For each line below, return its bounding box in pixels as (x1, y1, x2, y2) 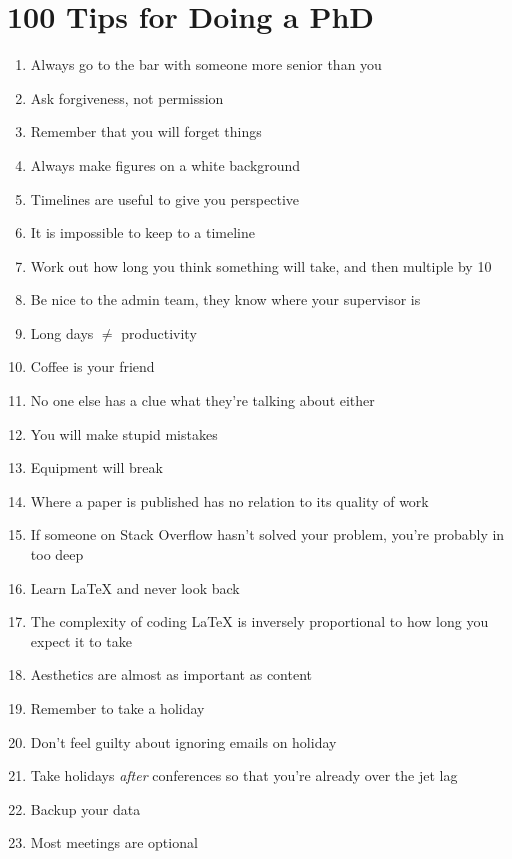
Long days (30, 322, 94, 343)
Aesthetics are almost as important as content (30, 664, 312, 685)
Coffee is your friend (30, 356, 155, 377)
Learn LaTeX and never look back (30, 577, 240, 598)
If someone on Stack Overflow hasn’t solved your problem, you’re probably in (30, 524, 505, 545)
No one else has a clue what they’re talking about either (30, 390, 375, 411)
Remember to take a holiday (30, 698, 205, 718)
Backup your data (30, 798, 141, 819)
